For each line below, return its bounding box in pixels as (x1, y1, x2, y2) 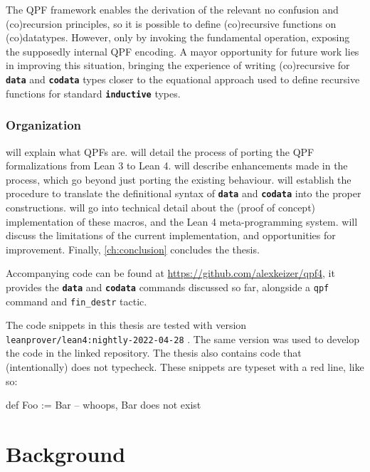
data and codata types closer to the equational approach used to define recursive (6, 71, 360, 86)
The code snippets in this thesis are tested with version (6, 318, 247, 332)
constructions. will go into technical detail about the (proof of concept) (6, 199, 316, 214)
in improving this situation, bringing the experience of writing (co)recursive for (6, 58, 350, 73)
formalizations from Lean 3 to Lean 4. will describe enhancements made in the (6, 158, 348, 173)
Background (6, 439, 126, 468)
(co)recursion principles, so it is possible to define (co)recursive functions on (6, 16, 337, 31)
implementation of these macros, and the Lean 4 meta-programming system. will (6, 214, 358, 229)
